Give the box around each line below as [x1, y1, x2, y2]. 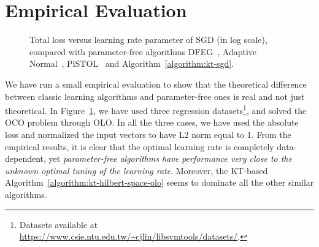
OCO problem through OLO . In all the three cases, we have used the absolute [5, 116, 299, 129]
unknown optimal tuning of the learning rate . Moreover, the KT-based [5, 164, 268, 177]
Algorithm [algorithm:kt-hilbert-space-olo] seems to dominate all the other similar [5, 176, 314, 189]
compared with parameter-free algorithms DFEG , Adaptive [29, 45, 257, 58]
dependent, [5, 152, 46, 165]
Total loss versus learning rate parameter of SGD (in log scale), [29, 33, 267, 46]
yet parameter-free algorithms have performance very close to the [48, 152, 292, 165]
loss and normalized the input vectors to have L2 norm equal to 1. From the [5, 127, 291, 140]
